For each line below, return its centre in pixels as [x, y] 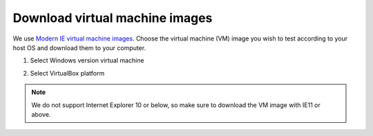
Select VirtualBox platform [67, 73]
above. [41, 114]
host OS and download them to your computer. [79, 47]
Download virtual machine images [113, 18]
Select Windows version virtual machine [87, 60]
